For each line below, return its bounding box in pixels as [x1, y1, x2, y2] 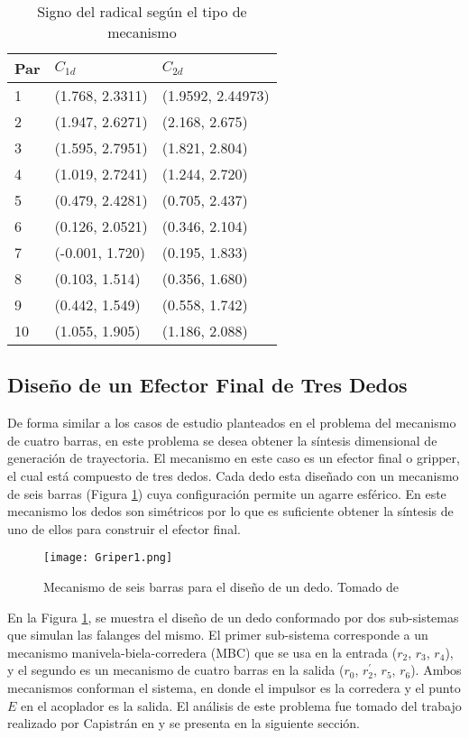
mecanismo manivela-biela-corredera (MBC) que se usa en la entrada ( [7, 642, 398, 661]
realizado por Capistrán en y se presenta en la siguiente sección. [7, 714, 360, 733]
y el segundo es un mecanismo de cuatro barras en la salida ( [7, 660, 345, 679]
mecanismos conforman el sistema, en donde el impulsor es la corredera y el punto [7, 678, 461, 696]
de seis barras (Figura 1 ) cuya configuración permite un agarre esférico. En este [7, 484, 446, 503]
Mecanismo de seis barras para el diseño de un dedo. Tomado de [43, 577, 400, 596]
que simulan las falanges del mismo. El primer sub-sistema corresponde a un [7, 625, 428, 644]
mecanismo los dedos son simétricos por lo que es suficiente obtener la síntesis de [7, 502, 454, 521]
